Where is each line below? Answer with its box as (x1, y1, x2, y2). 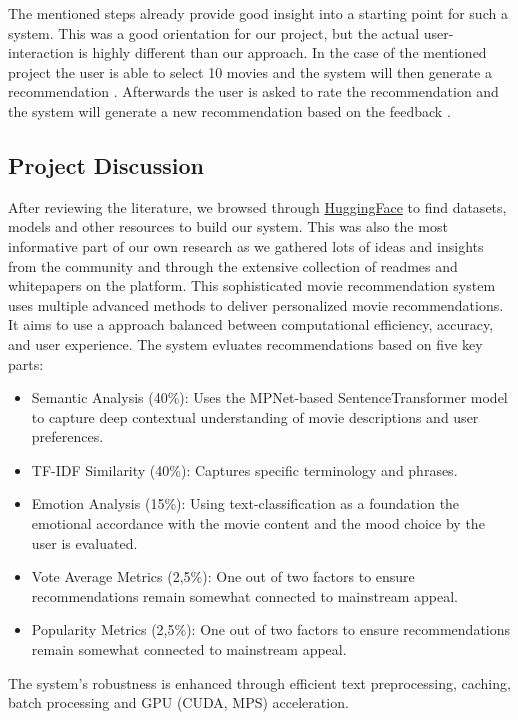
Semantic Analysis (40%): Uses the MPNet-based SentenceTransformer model (31, 387, 508, 408)
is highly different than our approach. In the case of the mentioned (78, 42, 487, 63)
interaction (8, 42, 74, 63)
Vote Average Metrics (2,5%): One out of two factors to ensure (31, 566, 415, 587)
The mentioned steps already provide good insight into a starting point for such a (8, 3, 508, 23)
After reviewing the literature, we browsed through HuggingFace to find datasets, (8, 196, 507, 217)
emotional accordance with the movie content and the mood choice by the (31, 513, 485, 534)
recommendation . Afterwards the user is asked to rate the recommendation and (8, 81, 499, 102)
